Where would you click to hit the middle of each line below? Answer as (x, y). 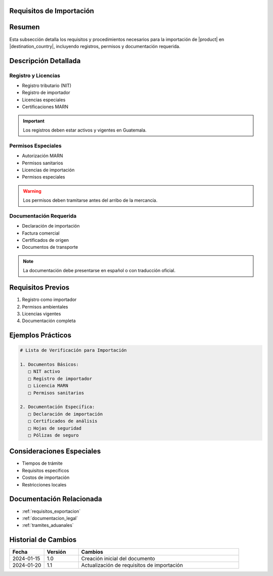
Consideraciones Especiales (55, 451)
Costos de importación (46, 477)
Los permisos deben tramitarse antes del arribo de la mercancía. (90, 200)
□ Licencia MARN (48, 386)
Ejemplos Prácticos (40, 336)
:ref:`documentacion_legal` (50, 518)
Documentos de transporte (50, 247)
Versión (56, 552)
